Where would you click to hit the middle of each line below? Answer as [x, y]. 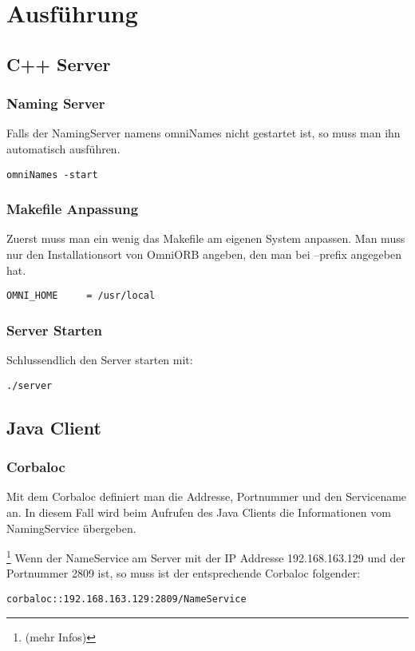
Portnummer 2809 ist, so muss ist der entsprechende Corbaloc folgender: [184, 573]
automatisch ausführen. [63, 148]
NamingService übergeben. [71, 528]
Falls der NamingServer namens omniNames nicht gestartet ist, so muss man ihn [204, 133]
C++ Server [59, 64]
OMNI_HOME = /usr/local [81, 296]
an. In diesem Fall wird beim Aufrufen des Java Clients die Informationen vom [199, 512]
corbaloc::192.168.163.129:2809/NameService [126, 599]
